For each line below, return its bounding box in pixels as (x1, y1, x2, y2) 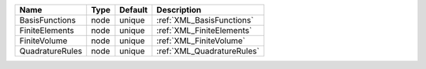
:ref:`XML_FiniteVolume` (156, 35, 246, 46)
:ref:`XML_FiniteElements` (156, 25, 252, 35)
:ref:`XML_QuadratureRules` (156, 45, 260, 56)
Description (156, 5, 202, 15)
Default (119, 5, 148, 15)
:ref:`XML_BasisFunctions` (156, 15, 254, 25)
